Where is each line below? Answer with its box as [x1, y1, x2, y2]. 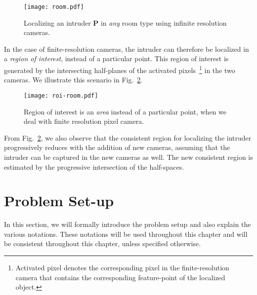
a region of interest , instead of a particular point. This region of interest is [4, 53, 229, 64]
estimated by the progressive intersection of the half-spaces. [4, 161, 184, 172]
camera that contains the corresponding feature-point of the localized [15, 272, 225, 282]
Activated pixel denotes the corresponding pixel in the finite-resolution [15, 262, 229, 272]
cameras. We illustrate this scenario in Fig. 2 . [4, 74, 143, 85]
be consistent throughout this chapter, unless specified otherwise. [4, 238, 201, 249]
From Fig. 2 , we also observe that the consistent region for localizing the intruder [4, 132, 252, 143]
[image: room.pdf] [24, 3, 84, 10]
